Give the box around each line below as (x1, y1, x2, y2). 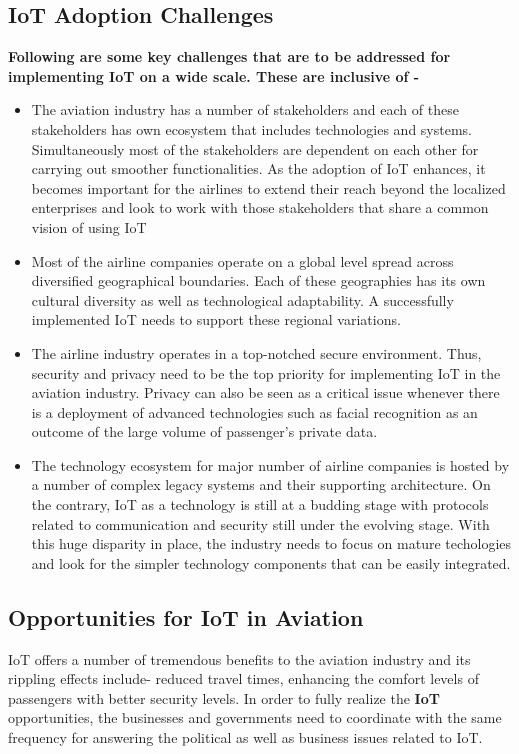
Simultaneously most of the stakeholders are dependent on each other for (31, 138, 479, 159)
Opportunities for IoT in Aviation (8, 601, 364, 632)
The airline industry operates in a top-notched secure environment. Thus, (31, 342, 482, 363)
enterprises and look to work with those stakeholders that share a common (31, 197, 489, 218)
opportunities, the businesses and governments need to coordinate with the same (8, 707, 502, 728)
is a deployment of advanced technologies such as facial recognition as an (31, 401, 478, 422)
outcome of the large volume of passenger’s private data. (31, 421, 378, 442)
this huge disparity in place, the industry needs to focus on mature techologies (31, 533, 512, 554)
